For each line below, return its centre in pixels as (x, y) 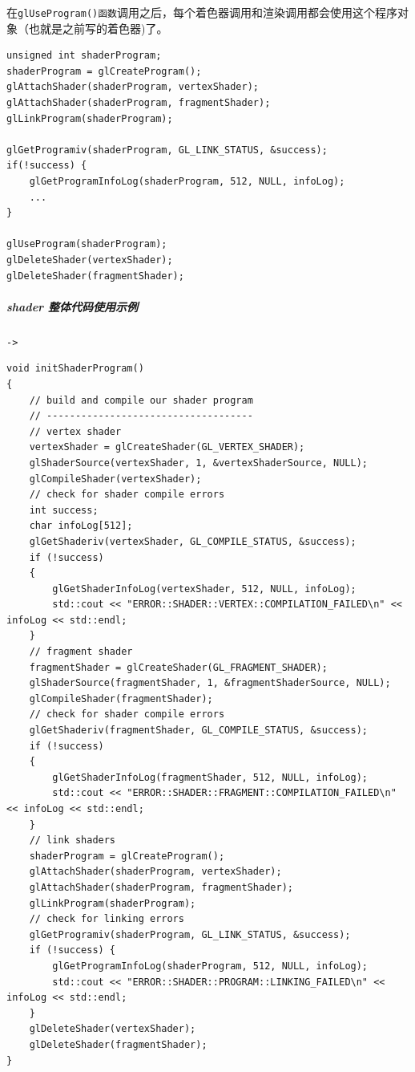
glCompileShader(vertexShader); (115, 479)
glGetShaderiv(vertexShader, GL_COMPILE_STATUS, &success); (193, 541)
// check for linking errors (107, 919)
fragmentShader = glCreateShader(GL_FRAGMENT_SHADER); (178, 667)
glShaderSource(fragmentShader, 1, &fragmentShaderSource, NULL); (210, 683)
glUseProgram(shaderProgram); (87, 244)
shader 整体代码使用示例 (72, 306)
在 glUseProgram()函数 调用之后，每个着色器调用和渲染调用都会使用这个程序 (202, 12)
